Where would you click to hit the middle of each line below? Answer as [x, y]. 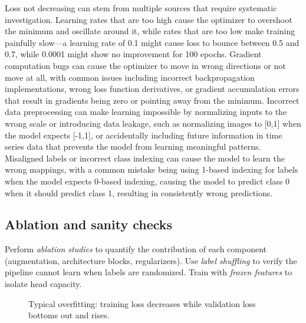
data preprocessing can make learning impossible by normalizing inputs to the [146, 112]
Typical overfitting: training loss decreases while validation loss [142, 303]
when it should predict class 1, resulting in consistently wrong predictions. [139, 192]
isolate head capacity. [43, 284]
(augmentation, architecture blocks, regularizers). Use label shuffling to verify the [151, 260]
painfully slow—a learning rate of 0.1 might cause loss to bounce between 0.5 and [152, 42]
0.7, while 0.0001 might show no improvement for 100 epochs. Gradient [133, 54]
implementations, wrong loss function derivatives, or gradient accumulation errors [152, 89]
